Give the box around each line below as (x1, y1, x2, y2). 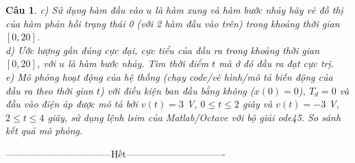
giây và (242, 97, 273, 111)
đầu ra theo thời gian (5, 83, 93, 97)
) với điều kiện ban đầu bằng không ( (100, 83, 254, 97)
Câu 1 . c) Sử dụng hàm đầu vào (5, 3, 143, 16)
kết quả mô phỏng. (5, 123, 83, 138)
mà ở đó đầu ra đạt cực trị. (219, 56, 334, 71)
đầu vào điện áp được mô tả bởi (5, 97, 138, 111)
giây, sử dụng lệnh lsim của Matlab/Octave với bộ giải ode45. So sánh (47, 110, 341, 124)
